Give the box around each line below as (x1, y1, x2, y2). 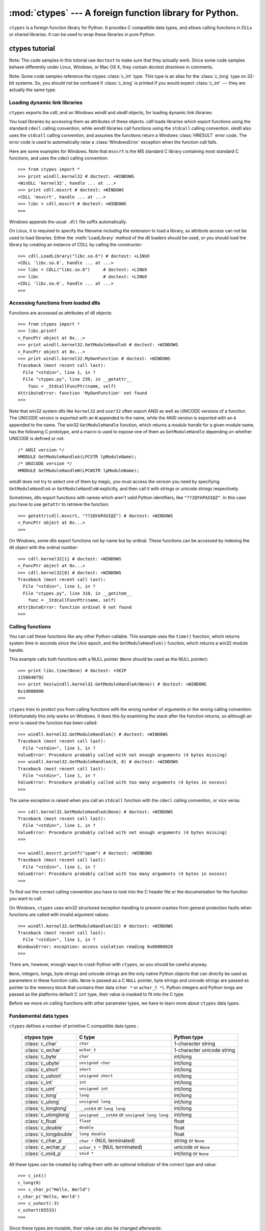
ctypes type (24, 1034, 53, 1040)
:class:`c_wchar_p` (24, 1143, 67, 1150)
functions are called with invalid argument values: (9, 911, 110, 918)
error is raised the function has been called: (9, 720, 98, 726)
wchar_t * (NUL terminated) (79, 1143, 142, 1150)
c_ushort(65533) (18, 1207, 57, 1213)
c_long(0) (18, 1180, 41, 1185)
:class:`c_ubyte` (24, 1059, 61, 1066)
